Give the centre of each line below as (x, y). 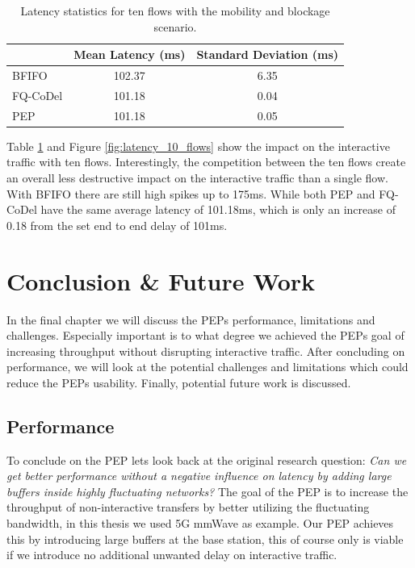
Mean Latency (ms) (130, 54)
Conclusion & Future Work (161, 280)
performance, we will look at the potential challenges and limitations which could (207, 367)
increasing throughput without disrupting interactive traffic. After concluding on (206, 351)
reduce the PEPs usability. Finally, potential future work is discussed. (179, 382)
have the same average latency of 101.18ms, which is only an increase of (218, 209)
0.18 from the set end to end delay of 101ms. (117, 225)
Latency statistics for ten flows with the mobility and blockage (175, 10)
